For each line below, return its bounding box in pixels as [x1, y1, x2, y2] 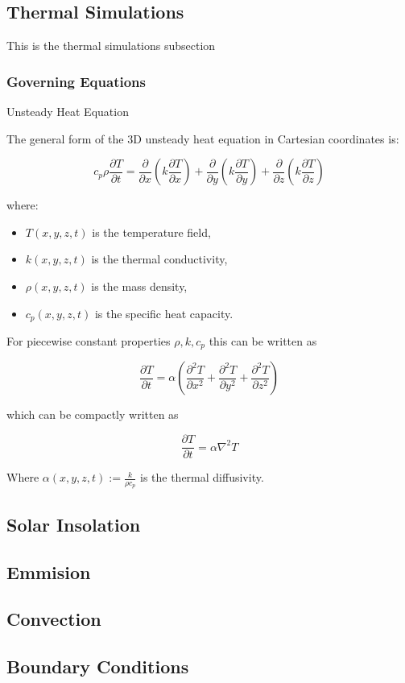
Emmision [6, 559, 91, 584]
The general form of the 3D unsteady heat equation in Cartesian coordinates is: [6, 130, 399, 147]
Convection [6, 606, 101, 631]
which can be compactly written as [6, 406, 179, 423]
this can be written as [209, 333, 317, 350]
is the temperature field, [92, 223, 211, 240]
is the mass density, [91, 277, 188, 294]
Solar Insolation [6, 511, 141, 536]
